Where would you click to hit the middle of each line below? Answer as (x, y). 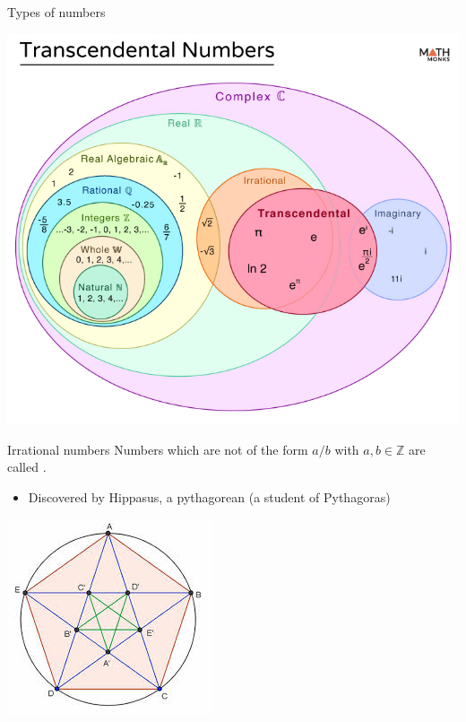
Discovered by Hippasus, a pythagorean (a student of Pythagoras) (209, 496)
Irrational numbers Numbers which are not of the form (158, 449)
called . (27, 467)
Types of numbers (56, 12)
